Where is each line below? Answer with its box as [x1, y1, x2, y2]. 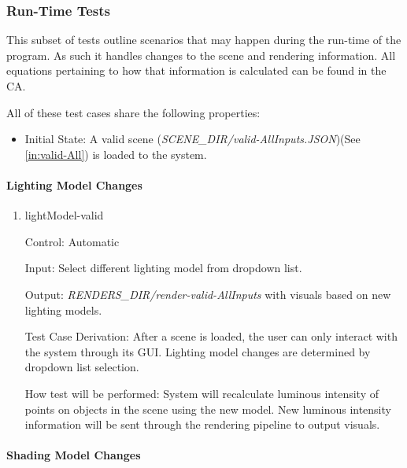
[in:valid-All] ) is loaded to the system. [24, 146, 207, 162]
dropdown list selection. [24, 359, 139, 375]
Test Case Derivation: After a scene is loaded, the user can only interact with [24, 328, 398, 345]
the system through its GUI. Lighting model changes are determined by [24, 343, 371, 359]
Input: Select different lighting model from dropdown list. [24, 260, 302, 276]
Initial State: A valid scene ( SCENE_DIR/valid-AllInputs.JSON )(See [24, 131, 361, 147]
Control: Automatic [24, 233, 120, 249]
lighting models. [24, 301, 102, 318]
